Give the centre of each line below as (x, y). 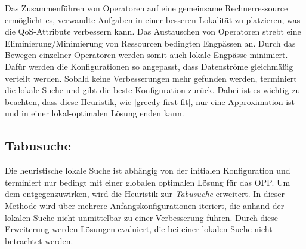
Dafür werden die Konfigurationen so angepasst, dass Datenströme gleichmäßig (149, 66)
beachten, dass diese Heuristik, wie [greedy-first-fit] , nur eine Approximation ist (150, 101)
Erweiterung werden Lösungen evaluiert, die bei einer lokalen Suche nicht (139, 229)
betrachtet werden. (39, 240)
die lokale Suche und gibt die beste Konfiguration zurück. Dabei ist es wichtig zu (153, 90)
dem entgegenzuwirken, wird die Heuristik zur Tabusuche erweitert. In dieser (145, 194)
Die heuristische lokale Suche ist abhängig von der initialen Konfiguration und (148, 170)
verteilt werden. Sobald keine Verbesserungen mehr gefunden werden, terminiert (151, 78)
